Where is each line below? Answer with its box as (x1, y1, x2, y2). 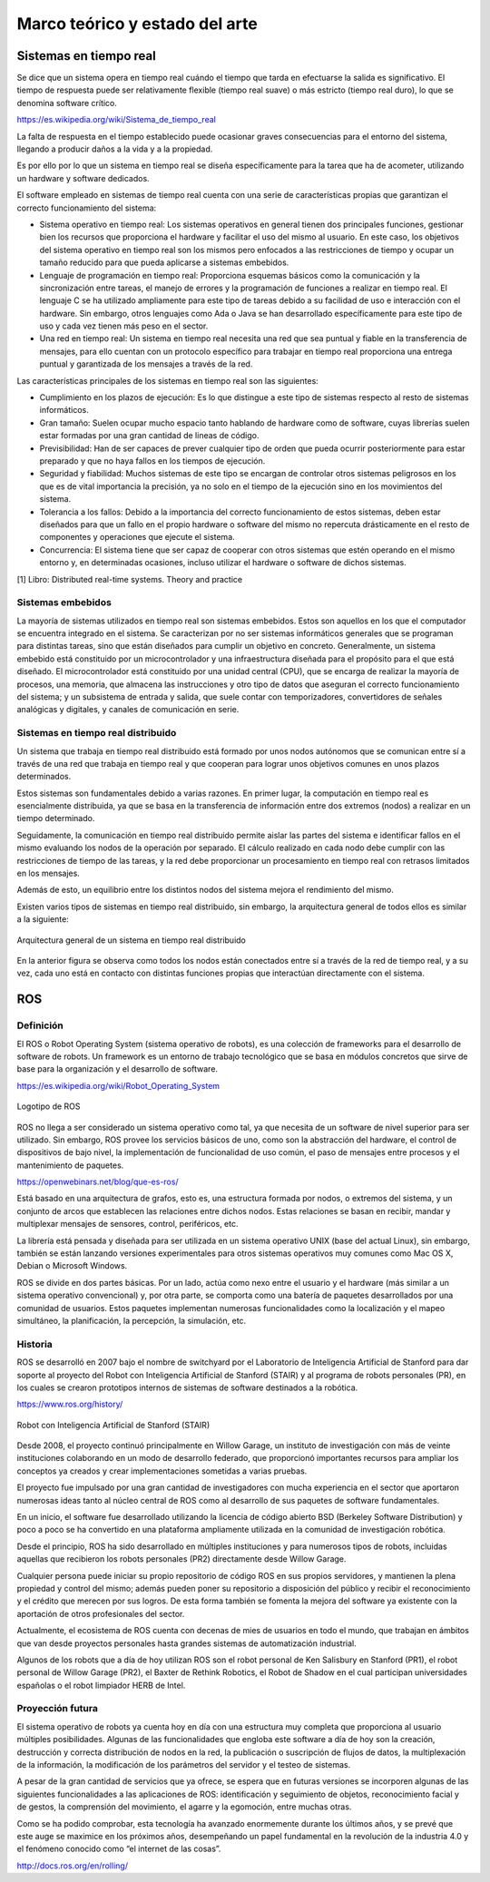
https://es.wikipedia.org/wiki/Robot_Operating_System (16, 1080, 220, 1091)
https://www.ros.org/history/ (16, 1398, 123, 1410)
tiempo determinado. (16, 813, 95, 824)
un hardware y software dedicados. (16, 172, 150, 183)
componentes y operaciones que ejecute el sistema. (39, 532, 235, 543)
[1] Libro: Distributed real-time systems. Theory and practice (16, 573, 243, 584)
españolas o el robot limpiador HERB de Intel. (16, 1680, 186, 1691)
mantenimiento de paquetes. (16, 1160, 124, 1171)
